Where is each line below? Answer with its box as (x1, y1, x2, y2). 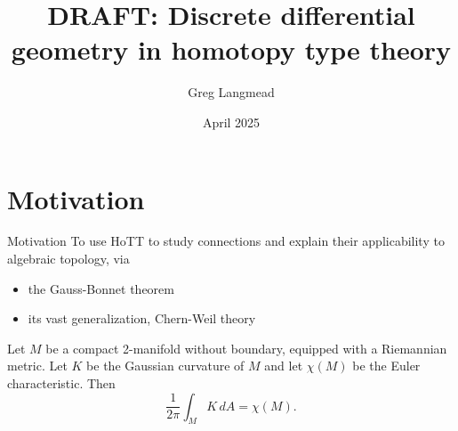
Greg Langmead (188, 83, 275, 102)
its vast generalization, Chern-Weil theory (28, 309, 256, 328)
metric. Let (7, 356, 68, 375)
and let (264, 356, 303, 375)
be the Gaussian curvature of (86, 356, 245, 375)
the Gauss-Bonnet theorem (28, 279, 174, 297)
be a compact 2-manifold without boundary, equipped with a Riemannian (45, 338, 447, 357)
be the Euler (352, 356, 421, 375)
